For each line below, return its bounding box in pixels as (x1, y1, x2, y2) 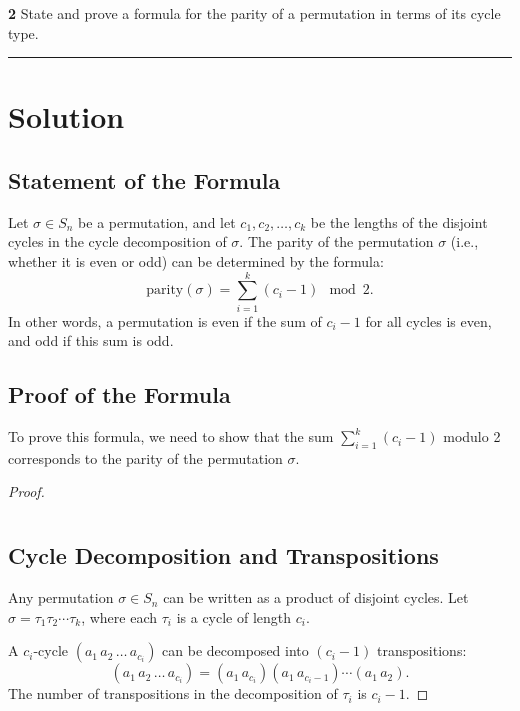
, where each (81, 606, 158, 627)
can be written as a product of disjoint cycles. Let (163, 587, 469, 608)
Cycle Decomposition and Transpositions (8, 540, 439, 571)
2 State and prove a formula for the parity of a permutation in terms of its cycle (8, 3, 501, 23)
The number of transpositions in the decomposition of (8, 683, 338, 704)
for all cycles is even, (365, 310, 492, 331)
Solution (8, 96, 125, 137)
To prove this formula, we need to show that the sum (8, 426, 334, 447)
